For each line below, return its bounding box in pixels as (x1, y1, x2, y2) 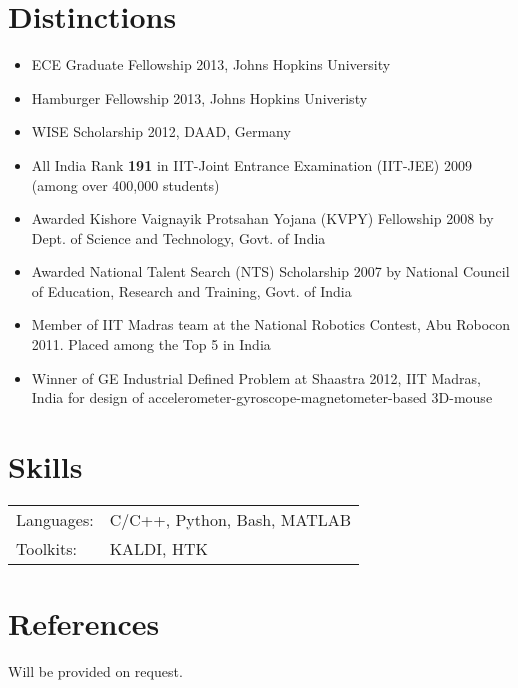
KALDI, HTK (109, 536, 208, 560)
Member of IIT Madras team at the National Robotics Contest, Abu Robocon (31, 314, 511, 335)
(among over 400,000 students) (31, 174, 220, 195)
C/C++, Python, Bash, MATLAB (109, 507, 352, 531)
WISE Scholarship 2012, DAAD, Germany (31, 121, 291, 142)
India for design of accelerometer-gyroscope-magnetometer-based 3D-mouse (31, 387, 493, 408)
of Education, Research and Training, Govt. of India (31, 280, 352, 301)
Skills (8, 446, 83, 487)
